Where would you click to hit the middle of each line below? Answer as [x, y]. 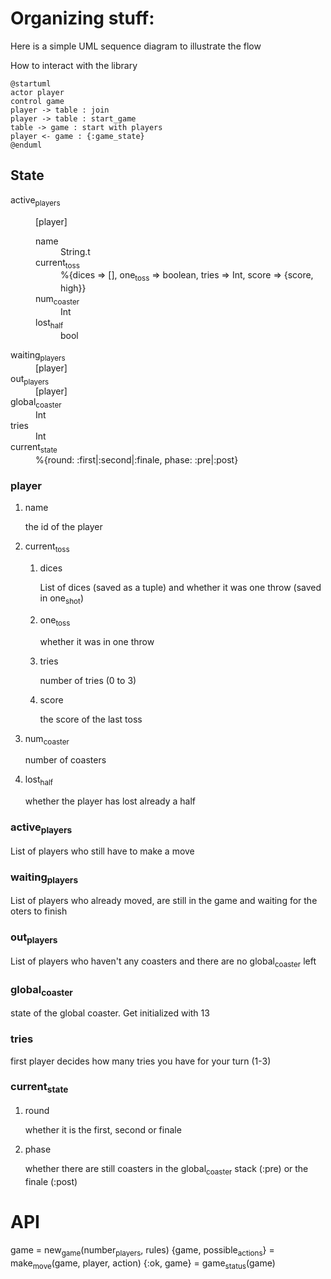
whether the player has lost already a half [110, 801]
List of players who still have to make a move [102, 851]
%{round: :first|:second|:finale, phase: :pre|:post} [137, 459]
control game [37, 101]
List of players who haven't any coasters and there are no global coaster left [163, 962]
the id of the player [63, 527]
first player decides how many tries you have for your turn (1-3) [141, 1061]
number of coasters [65, 760]
